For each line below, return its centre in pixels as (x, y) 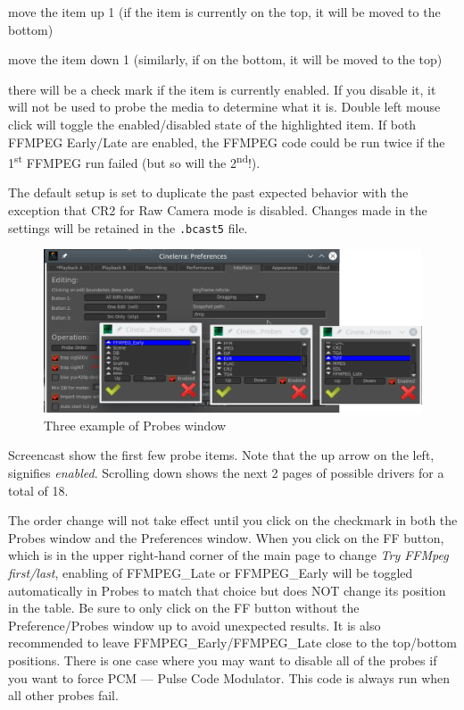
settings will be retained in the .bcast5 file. (128, 227)
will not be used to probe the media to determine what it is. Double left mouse (224, 107)
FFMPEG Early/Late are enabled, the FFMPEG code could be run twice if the (227, 142)
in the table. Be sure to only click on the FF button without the (184, 608)
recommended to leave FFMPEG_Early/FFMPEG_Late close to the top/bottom (232, 643)
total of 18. (38, 490)
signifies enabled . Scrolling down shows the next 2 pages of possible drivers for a (226, 473)
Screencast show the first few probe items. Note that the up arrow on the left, (221, 455)
